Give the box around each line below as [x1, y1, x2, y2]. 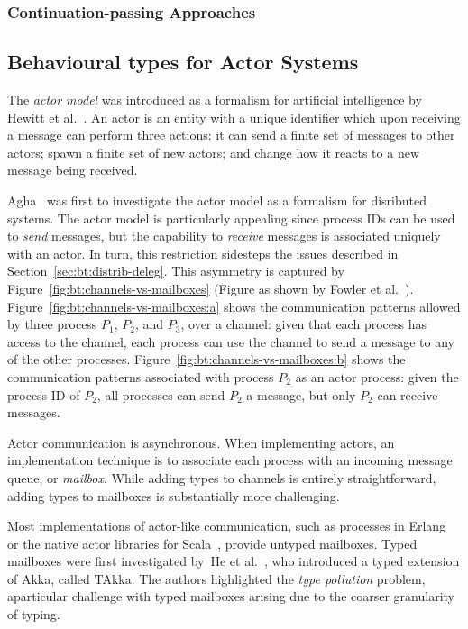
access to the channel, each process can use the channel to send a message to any [7, 332, 454, 351]
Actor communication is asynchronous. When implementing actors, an [7, 433, 395, 451]
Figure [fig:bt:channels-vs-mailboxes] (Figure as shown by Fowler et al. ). [7, 278, 414, 297]
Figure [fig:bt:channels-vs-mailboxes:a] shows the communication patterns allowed [7, 296, 461, 315]
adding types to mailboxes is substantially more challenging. [7, 486, 340, 505]
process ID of [7, 385, 80, 404]
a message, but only [246, 385, 356, 404]
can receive [377, 385, 438, 404]
